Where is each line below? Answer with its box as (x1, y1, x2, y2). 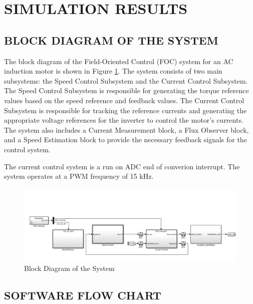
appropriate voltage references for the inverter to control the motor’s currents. (4, 115, 243, 125)
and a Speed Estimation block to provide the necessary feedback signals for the (4, 134, 247, 145)
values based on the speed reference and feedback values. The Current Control (4, 95, 244, 105)
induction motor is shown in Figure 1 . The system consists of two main (4, 66, 222, 76)
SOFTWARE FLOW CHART (4, 287, 161, 303)
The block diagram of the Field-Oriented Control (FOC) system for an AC (4, 56, 233, 66)
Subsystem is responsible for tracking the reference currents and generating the (4, 105, 247, 115)
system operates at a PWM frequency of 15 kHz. (4, 171, 154, 181)
